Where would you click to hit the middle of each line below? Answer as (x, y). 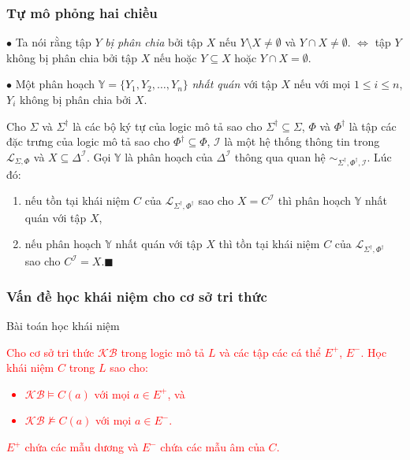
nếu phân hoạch (63, 244)
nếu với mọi (322, 84)
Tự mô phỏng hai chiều (82, 12)
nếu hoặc (175, 57)
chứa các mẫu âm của (212, 447)
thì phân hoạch (315, 200)
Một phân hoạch (55, 84)
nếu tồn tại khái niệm (77, 200)
